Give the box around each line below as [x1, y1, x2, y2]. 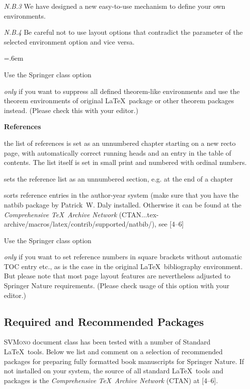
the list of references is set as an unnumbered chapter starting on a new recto [4, 137, 236, 148]
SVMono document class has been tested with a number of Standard [4, 337, 211, 347]
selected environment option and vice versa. [4, 36, 135, 46]
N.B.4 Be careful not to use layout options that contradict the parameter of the [4, 27, 243, 37]
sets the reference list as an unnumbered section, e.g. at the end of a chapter [4, 173, 233, 183]
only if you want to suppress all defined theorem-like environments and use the [4, 86, 240, 96]
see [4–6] [159, 219, 184, 229]
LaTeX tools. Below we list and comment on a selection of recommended [4, 346, 223, 357]
